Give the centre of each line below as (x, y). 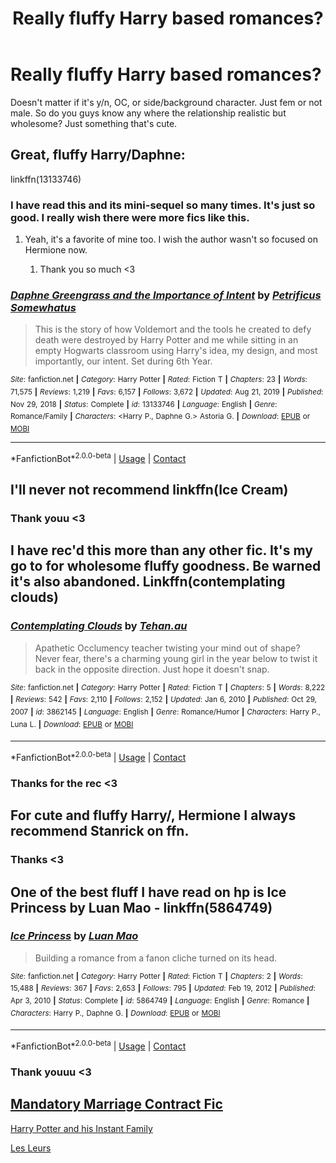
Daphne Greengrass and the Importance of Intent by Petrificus (166, 295)
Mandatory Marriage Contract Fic (116, 1104)
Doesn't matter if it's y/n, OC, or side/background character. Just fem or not (166, 102)
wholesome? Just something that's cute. (94, 123)
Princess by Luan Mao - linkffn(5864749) (141, 907)
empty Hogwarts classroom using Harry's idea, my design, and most (176, 351)
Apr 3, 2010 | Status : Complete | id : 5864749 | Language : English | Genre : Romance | (160, 1001)
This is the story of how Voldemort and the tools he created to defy (173, 329)
